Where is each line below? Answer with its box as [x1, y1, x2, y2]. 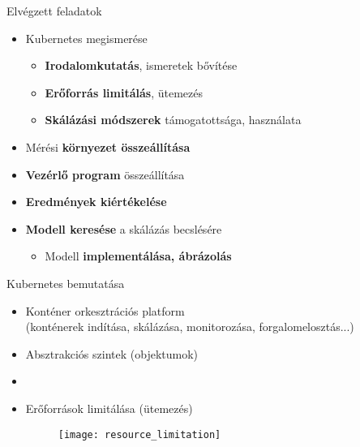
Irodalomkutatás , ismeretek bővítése [45, 57, 238, 74]
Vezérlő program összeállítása [25, 165, 185, 183]
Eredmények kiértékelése [25, 193, 167, 210]
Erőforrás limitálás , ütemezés [45, 84, 204, 101]
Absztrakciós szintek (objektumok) [25, 345, 199, 362]
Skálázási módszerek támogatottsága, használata [45, 111, 302, 128]
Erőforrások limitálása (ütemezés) [25, 399, 193, 416]
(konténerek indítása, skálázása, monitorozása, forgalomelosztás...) [25, 318, 354, 335]
